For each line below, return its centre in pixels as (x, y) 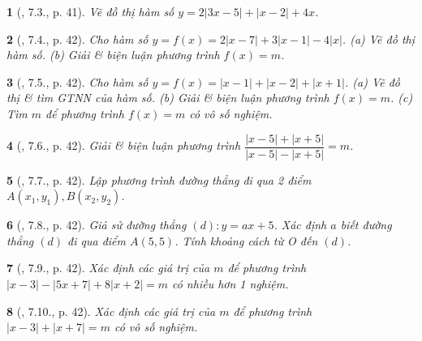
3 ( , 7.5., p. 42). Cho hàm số (78, 81)
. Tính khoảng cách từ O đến (246, 240)
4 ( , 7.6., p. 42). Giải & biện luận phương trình (124, 145)
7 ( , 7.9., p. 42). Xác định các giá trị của (108, 268)
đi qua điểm (97, 240)
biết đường (366, 225)
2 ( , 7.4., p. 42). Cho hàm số (78, 38)
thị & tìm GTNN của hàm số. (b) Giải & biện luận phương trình (168, 98)
